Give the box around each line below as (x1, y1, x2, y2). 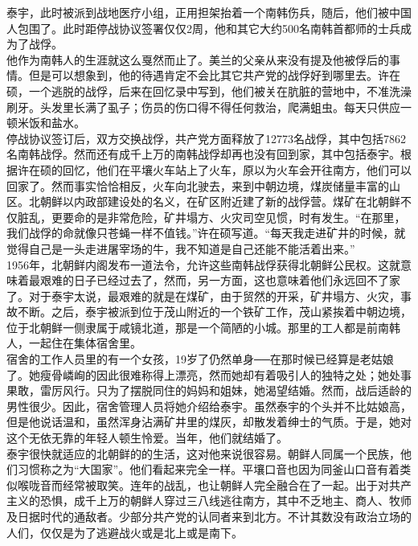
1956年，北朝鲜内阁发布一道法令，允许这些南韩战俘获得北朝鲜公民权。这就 (6, 256, 400, 273)
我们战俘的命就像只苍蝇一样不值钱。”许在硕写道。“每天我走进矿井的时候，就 (6, 224, 406, 241)
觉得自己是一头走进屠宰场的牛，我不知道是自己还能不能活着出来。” (6, 240, 355, 257)
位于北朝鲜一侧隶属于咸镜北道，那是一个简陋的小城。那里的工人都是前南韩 (6, 318, 400, 335)
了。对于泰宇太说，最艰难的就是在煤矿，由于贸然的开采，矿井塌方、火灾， (6, 287, 400, 304)
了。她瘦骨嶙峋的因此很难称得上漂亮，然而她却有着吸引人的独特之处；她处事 (6, 366, 412, 383)
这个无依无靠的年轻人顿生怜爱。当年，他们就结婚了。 (6, 429, 288, 446)
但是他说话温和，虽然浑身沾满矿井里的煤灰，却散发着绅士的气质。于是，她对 (6, 413, 412, 430)
